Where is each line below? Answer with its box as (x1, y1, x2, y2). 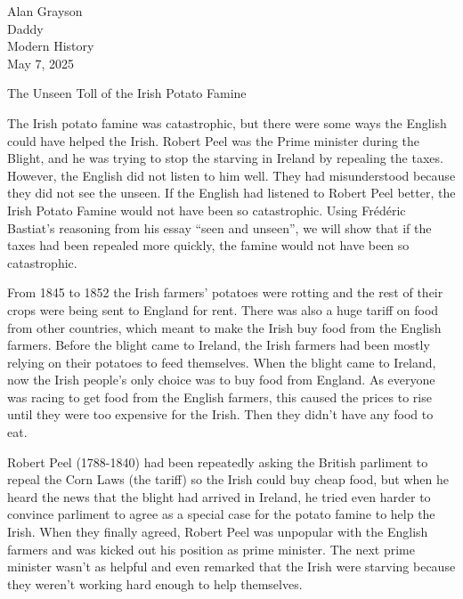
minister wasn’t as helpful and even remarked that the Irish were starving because (7, 557, 456, 576)
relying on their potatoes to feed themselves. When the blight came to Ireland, (7, 352, 436, 371)
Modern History (7, 36, 94, 55)
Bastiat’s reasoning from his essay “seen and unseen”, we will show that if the (7, 218, 432, 237)
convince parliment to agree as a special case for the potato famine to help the (7, 505, 435, 523)
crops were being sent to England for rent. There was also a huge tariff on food (7, 300, 439, 319)
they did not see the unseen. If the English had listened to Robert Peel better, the (7, 183, 456, 202)
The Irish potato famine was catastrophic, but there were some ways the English (7, 113, 447, 132)
